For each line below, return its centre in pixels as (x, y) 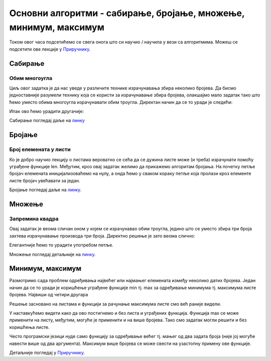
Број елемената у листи (40, 150)
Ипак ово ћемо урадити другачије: (47, 111)
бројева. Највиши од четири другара (49, 295)
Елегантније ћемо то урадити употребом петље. (61, 245)
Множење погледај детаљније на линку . (52, 254)
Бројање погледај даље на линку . (45, 190)
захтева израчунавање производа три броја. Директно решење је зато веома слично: (102, 235)
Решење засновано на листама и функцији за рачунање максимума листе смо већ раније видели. (115, 304)
